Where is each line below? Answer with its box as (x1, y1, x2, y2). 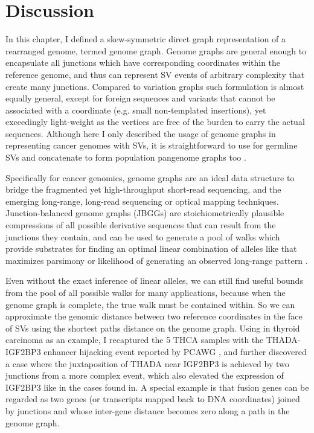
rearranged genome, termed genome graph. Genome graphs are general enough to (5, 44, 307, 57)
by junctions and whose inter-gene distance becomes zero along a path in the (5, 404, 290, 417)
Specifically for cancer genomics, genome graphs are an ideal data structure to (5, 171, 295, 184)
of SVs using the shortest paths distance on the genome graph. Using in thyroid (5, 321, 300, 334)
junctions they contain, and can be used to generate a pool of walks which (5, 230, 280, 243)
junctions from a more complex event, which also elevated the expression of (5, 369, 284, 382)
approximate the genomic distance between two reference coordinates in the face (5, 310, 303, 322)
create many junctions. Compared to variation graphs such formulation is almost (5, 80, 304, 92)
